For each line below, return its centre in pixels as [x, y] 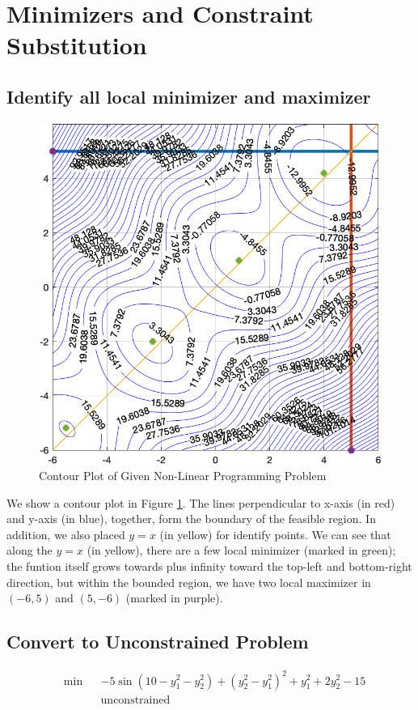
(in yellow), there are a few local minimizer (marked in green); [241, 550]
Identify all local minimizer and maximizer [189, 96]
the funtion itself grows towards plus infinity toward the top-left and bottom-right [209, 566]
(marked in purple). [174, 598]
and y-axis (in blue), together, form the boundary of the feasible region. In [191, 519]
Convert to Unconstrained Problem [158, 642]
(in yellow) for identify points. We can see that [275, 534]
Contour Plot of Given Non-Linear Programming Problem [183, 476]
